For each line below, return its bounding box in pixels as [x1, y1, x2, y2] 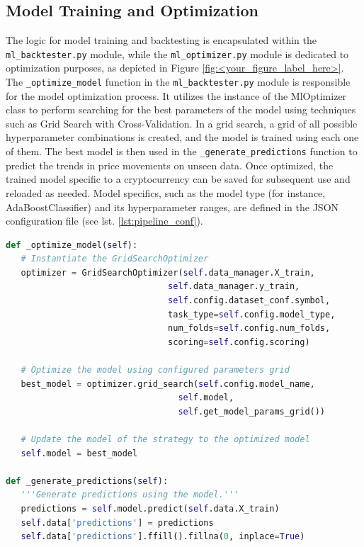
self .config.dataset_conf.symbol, [168, 295, 331, 306]
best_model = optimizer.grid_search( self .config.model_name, [21, 378, 315, 389]
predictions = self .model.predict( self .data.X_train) [21, 503, 280, 514]
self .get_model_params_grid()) [178, 406, 326, 417]
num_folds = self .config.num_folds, [168, 323, 331, 334]
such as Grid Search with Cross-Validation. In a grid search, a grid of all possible [6, 115, 358, 130]
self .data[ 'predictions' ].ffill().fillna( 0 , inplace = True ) [21, 531, 305, 542]
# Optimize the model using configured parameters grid [21, 365, 290, 376]
